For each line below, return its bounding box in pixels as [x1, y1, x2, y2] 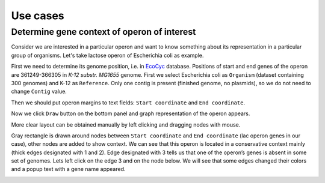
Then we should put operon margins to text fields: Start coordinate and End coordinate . [11, 99, 246, 106]
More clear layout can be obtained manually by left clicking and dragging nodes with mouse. [11, 121, 241, 128]
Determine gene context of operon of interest [11, 26, 196, 37]
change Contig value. [11, 88, 67, 95]
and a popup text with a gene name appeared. [11, 166, 126, 173]
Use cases [11, 9, 64, 22]
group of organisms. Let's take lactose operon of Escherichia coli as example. [11, 52, 204, 59]
